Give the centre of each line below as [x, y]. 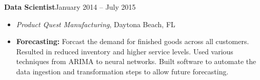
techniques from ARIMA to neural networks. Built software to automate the [136, 61]
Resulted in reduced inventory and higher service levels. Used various [125, 51]
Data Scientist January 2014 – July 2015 [70, 7]
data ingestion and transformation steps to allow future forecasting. [122, 71]
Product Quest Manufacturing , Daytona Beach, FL [96, 24]
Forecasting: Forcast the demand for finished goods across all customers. [133, 41]
